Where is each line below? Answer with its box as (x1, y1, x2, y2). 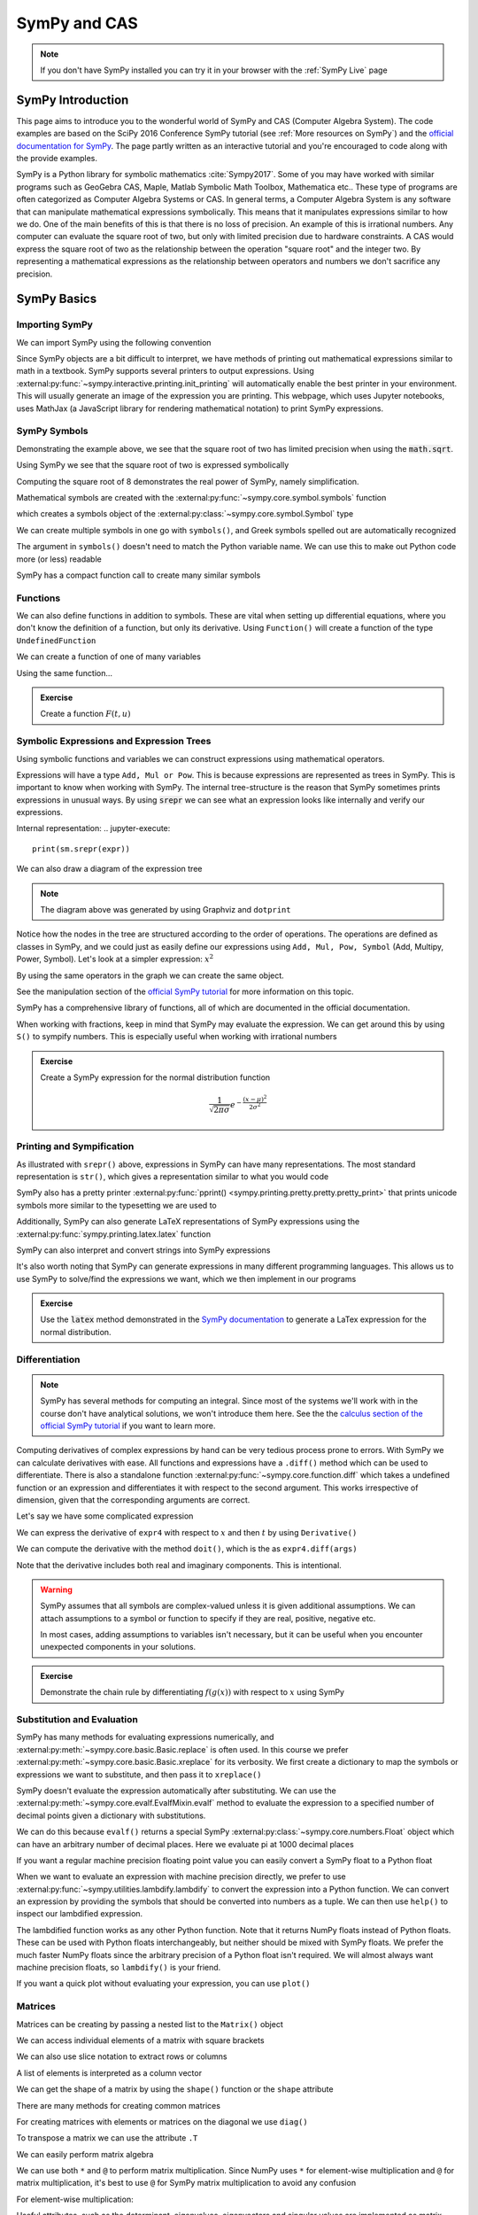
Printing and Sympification (16, 1140, 135, 1153)
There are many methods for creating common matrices (16, 2100, 221, 2110)
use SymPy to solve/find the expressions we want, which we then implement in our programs (16, 1273, 357, 1284)
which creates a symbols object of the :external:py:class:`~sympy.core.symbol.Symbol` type (16, 509, 354, 519)
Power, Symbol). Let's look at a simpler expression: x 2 (16, 952, 214, 965)
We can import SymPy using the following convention (16, 337, 212, 347)
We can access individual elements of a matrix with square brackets (16, 2034, 265, 2046)
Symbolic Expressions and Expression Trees (16, 735, 212, 748)
